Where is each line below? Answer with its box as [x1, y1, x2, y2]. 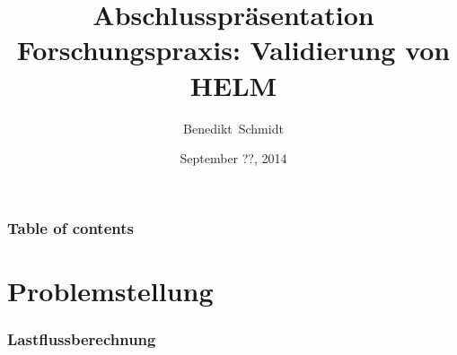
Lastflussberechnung [7, 327, 156, 350]
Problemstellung [7, 272, 214, 308]
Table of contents [7, 216, 134, 238]
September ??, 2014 [180, 149, 287, 168]
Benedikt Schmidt [183, 118, 284, 137]
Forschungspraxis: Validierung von [16, 31, 451, 68]
